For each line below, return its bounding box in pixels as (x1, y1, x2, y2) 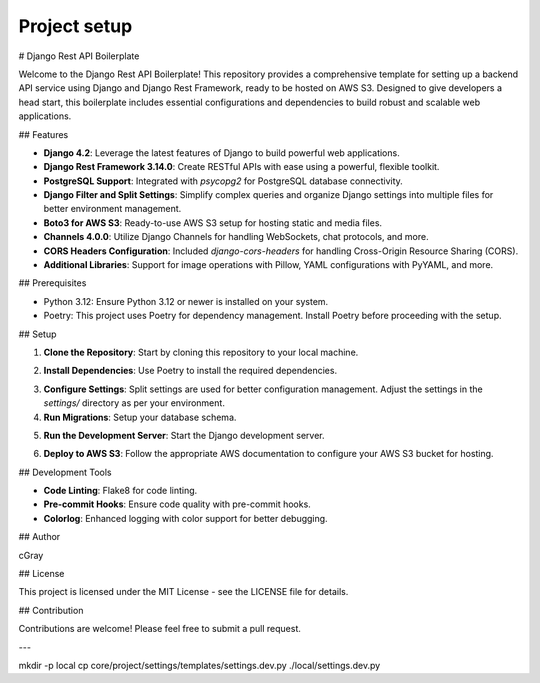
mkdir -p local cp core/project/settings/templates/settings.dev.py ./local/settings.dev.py (18, 660, 381, 671)
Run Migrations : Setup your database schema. (43, 411, 237, 423)
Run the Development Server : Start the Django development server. (43, 429, 325, 441)
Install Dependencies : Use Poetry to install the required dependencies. (43, 365, 338, 377)
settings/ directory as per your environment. (43, 397, 225, 409)
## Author (18, 531, 61, 543)
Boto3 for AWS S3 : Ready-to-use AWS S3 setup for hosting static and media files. (43, 216, 383, 229)
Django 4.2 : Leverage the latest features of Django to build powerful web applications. (43, 146, 400, 159)
